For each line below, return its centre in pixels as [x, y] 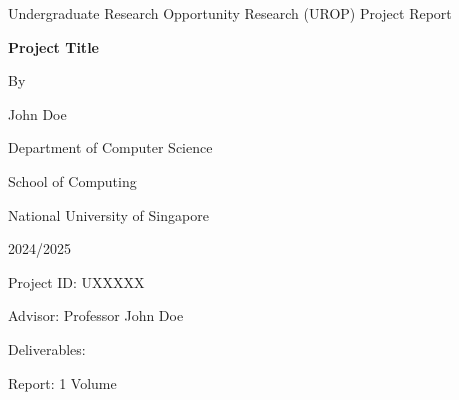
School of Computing [72, 180]
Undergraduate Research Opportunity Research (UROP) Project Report [230, 13]
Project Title [53, 46]
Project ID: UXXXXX [76, 281]
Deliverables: [47, 348]
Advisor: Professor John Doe [96, 315]
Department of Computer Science [110, 147]
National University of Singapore [108, 214]
